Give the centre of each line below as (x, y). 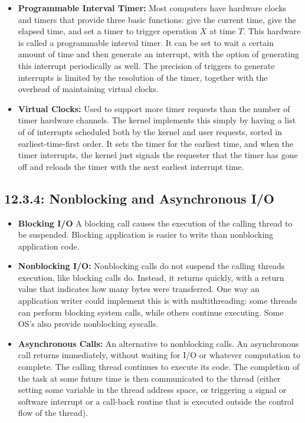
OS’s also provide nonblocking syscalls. (88, 324)
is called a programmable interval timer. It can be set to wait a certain (146, 42)
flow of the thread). (53, 413)
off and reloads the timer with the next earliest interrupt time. (131, 166)
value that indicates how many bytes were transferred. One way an (139, 289)
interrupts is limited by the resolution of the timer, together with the (143, 77)
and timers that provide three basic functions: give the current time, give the (157, 19)
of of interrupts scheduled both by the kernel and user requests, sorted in (150, 131)
